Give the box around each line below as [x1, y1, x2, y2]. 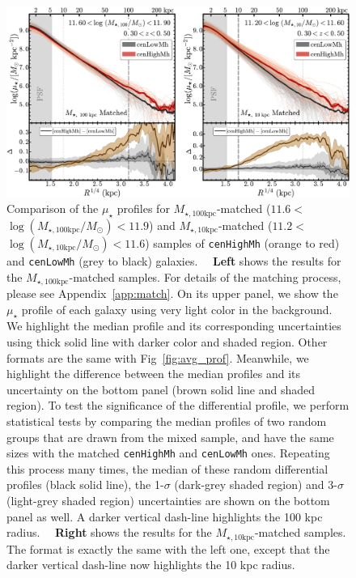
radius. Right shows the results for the [6, 524, 212, 541]
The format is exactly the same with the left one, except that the [6, 540, 330, 557]
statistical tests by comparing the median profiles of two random [6, 413, 327, 430]
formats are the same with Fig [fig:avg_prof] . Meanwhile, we [6, 349, 309, 366]
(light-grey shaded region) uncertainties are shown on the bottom [6, 492, 330, 509]
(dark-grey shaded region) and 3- [174, 476, 337, 493]
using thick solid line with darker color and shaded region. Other [6, 334, 328, 351]
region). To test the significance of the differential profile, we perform [6, 397, 350, 414]
